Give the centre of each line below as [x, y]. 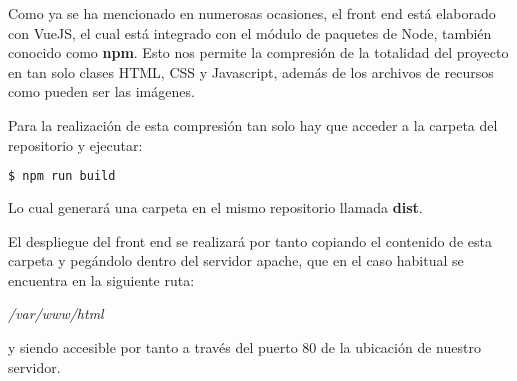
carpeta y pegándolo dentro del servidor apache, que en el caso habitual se [236, 260]
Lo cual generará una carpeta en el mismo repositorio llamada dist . [215, 207]
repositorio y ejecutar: [75, 144]
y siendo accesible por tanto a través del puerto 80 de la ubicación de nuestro [244, 347]
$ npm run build [62, 176]
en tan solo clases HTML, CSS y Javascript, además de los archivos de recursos [251, 71]
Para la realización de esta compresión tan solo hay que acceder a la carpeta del [253, 124]
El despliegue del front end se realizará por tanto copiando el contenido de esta [250, 240]
